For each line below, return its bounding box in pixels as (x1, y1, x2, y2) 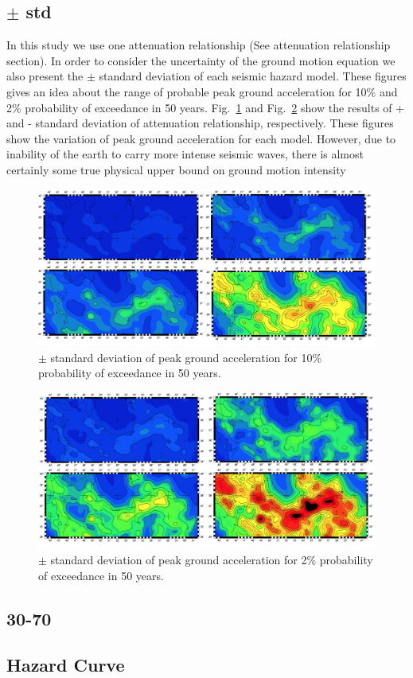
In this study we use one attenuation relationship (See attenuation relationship (6, 37, 391, 53)
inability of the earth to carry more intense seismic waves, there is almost (6, 146, 364, 162)
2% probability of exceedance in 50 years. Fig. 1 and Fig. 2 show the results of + (6, 99, 405, 115)
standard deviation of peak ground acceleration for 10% (50, 349, 322, 365)
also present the (6, 68, 84, 84)
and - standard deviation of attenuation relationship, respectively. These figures (6, 115, 394, 131)
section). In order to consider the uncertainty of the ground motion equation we (6, 52, 395, 68)
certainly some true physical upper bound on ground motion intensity (6, 161, 346, 177)
